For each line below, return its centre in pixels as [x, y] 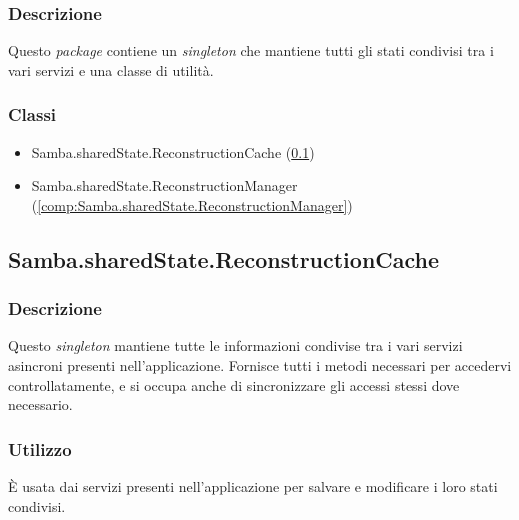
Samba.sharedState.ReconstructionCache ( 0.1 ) [173, 151]
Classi [32, 114]
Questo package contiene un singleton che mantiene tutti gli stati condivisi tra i [251, 50]
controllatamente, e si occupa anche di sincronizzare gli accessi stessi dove [234, 384]
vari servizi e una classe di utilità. [111, 69]
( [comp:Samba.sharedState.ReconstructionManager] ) [192, 204]
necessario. [40, 404]
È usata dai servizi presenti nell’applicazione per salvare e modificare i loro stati [253, 486]
